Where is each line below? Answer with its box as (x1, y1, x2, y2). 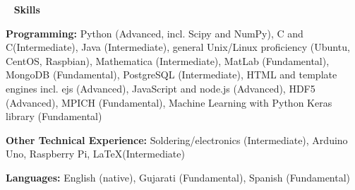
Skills (13, 2, 40, 16)
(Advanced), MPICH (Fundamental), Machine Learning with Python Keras (6, 95, 332, 109)
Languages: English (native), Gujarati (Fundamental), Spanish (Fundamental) (6, 170, 351, 184)
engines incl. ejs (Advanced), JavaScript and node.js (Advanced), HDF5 (6, 81, 315, 95)
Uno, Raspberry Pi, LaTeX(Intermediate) (6, 146, 185, 161)
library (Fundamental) (6, 109, 102, 124)
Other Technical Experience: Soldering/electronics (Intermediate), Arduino (6, 132, 348, 147)
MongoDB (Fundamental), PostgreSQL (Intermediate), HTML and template (6, 67, 337, 82)
